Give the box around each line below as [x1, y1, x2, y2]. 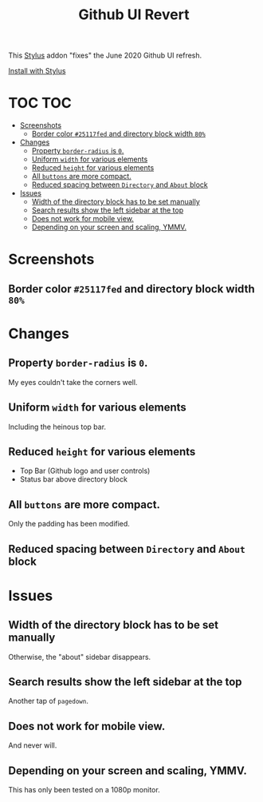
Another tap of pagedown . [8, 697, 89, 706]
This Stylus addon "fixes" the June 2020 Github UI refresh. [8, 50, 202, 61]
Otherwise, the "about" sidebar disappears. [8, 652, 151, 661]
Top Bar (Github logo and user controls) [19, 466, 151, 476]
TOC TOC [8, 94, 72, 113]
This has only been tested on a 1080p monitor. [8, 784, 161, 794]
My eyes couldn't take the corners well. [8, 377, 138, 387]
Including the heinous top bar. [8, 422, 106, 431]
